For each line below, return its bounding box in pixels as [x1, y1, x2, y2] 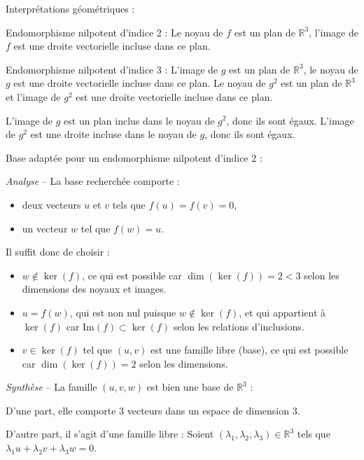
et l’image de [6, 89, 61, 104]
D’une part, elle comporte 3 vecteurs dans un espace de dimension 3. [6, 403, 300, 417]
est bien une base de [146, 379, 234, 394]
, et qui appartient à [239, 305, 326, 319]
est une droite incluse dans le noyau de [30, 127, 197, 141]
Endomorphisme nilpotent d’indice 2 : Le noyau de [6, 25, 223, 39]
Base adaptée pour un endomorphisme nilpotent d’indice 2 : [6, 150, 262, 165]
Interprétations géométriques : [6, 1, 135, 15]
